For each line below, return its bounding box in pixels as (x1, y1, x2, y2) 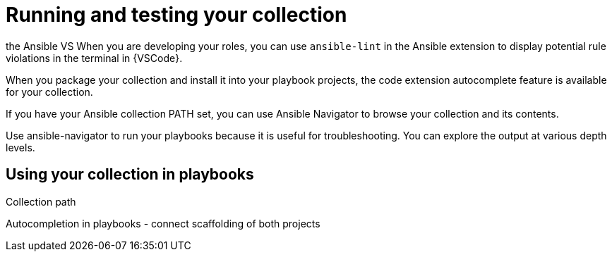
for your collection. (6, 85, 93, 98)
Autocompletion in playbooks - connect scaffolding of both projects (6, 217, 320, 230)
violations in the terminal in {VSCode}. (6, 51, 183, 64)
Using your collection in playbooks (6, 165, 254, 184)
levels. (6, 141, 35, 153)
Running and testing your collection (6, 3, 347, 27)
